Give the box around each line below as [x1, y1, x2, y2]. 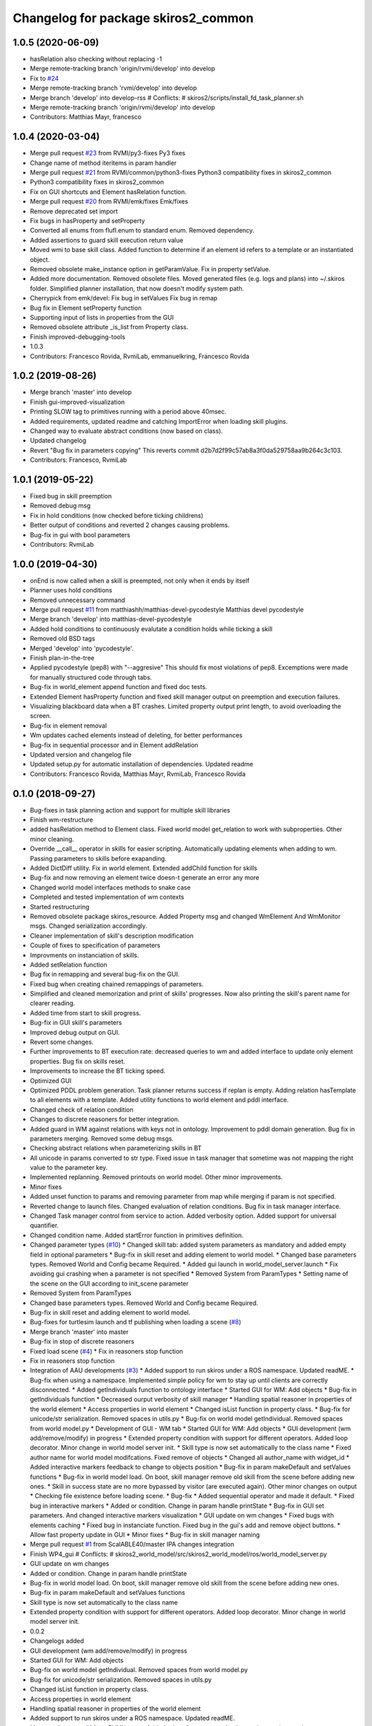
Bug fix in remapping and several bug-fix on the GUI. [30, 970, 180, 978]
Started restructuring [30, 902, 90, 911]
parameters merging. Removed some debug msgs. [30, 1134, 174, 1143]
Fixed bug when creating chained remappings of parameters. [30, 980, 204, 988]
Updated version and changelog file [30, 750, 132, 759]
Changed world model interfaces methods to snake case [30, 883, 191, 891]
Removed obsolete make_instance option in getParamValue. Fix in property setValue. [30, 265, 271, 273]
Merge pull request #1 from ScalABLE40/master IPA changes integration [30, 1540, 234, 1549]
